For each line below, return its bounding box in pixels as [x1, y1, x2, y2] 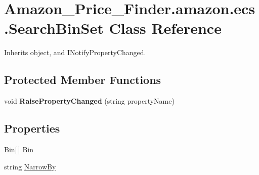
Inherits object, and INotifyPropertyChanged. [4, 47, 146, 58]
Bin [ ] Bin [4, 144, 33, 154]
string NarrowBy [4, 161, 56, 171]
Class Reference [109, 18, 222, 38]
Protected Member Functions [4, 72, 161, 88]
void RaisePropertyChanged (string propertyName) [4, 96, 175, 106]
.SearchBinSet [4, 18, 104, 38]
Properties [4, 120, 60, 136]
